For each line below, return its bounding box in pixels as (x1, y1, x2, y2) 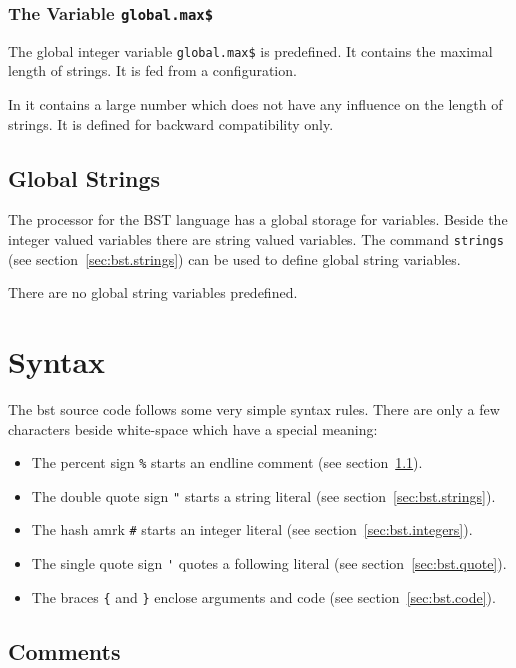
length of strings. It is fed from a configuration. (8, 60, 297, 81)
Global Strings (8, 162, 161, 193)
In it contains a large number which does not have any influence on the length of (8, 94, 503, 115)
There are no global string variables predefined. (8, 282, 298, 303)
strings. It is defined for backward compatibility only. (8, 113, 334, 134)
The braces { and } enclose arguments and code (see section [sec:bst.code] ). (31, 586, 496, 607)
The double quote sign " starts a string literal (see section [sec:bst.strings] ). (31, 485, 496, 506)
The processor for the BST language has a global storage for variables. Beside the (8, 209, 508, 230)
